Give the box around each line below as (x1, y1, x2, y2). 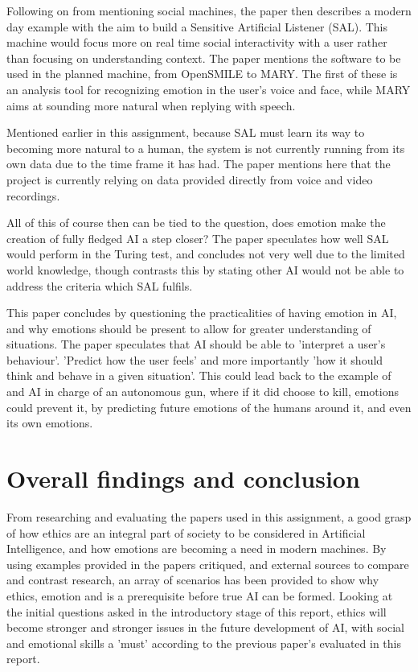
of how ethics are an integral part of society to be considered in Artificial (6, 524, 366, 541)
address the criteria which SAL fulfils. (6, 277, 193, 294)
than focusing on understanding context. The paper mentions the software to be (6, 49, 401, 66)
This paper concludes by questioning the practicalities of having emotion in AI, (6, 304, 397, 321)
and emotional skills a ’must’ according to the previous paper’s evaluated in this (6, 634, 401, 651)
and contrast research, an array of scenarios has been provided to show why (6, 571, 379, 588)
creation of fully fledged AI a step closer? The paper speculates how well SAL (6, 229, 389, 246)
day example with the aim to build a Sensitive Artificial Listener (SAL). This (6, 18, 387, 35)
